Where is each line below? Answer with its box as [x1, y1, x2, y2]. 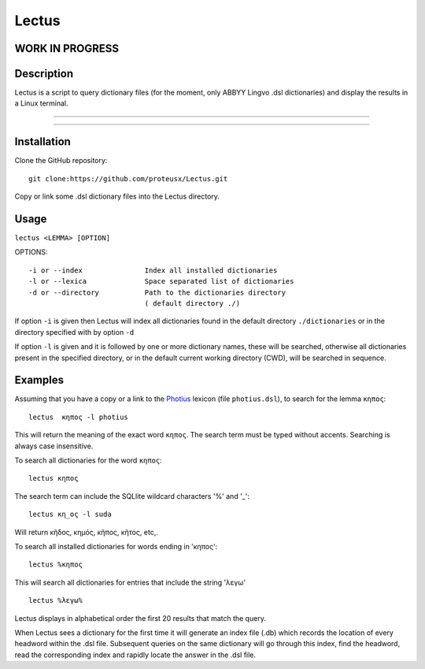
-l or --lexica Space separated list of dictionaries [28, 277, 294, 286]
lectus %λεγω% [28, 596, 83, 605]
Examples [14, 374, 65, 387]
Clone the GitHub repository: [14, 156, 108, 165]
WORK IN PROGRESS [14, 42, 120, 55]
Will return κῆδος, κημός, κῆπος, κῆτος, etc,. [14, 527, 159, 537]
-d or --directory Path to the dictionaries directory [28, 288, 286, 297]
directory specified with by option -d [14, 327, 135, 336]
